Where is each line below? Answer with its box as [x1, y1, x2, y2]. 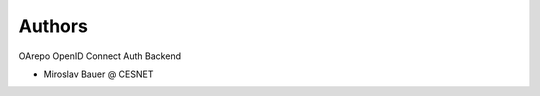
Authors [18, 15, 89, 37]
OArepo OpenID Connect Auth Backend [18, 50, 182, 62]
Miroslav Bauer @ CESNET [43, 68, 154, 80]
